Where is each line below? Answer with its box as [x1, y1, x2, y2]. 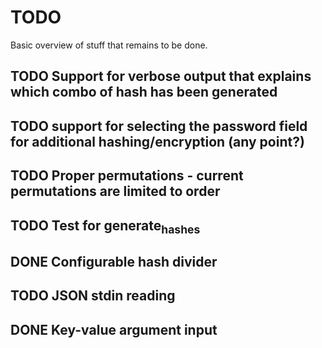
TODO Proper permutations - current [10, 167, 244, 185]
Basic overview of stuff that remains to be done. [10, 39, 208, 51]
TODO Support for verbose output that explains [10, 68, 312, 85]
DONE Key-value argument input [10, 321, 218, 338]
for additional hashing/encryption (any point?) [10, 133, 305, 150]
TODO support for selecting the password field [10, 117, 308, 135]
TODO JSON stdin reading [10, 287, 176, 305]
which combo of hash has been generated [10, 84, 278, 101]
